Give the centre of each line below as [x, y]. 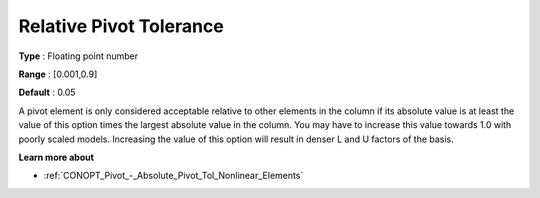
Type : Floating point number [78, 56]
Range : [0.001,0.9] [58, 74]
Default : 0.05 [47, 92]
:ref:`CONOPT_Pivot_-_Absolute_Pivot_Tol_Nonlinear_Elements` [173, 176]
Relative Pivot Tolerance [121, 26]
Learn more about [56, 157]
